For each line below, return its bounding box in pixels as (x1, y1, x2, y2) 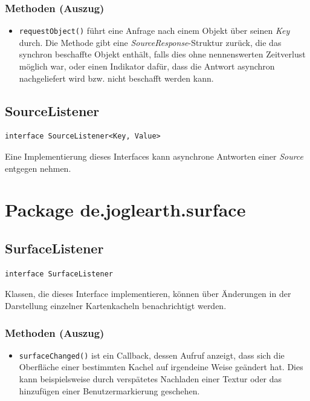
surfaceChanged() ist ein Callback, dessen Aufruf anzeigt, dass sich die (19, 348, 285, 361)
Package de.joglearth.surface (5, 197, 246, 222)
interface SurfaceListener (5, 269, 113, 278)
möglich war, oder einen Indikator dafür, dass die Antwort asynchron (19, 60, 275, 73)
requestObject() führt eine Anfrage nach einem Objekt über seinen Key (19, 24, 290, 37)
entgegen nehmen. (5, 161, 71, 174)
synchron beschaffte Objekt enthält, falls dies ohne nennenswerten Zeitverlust (19, 48, 306, 60)
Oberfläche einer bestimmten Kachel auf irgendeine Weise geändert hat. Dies (19, 360, 303, 373)
